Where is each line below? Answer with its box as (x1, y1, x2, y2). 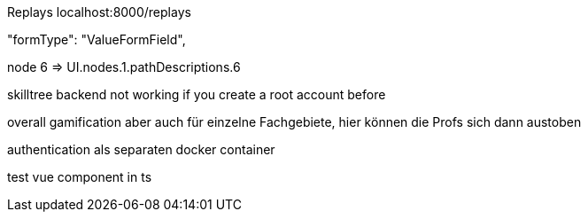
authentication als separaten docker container (7, 142, 275, 157)
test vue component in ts (7, 169, 152, 184)
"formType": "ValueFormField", (7, 32, 186, 47)
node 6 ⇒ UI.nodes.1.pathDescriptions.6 (7, 59, 241, 74)
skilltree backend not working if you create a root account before (7, 87, 386, 102)
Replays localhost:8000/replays (7, 4, 191, 20)
